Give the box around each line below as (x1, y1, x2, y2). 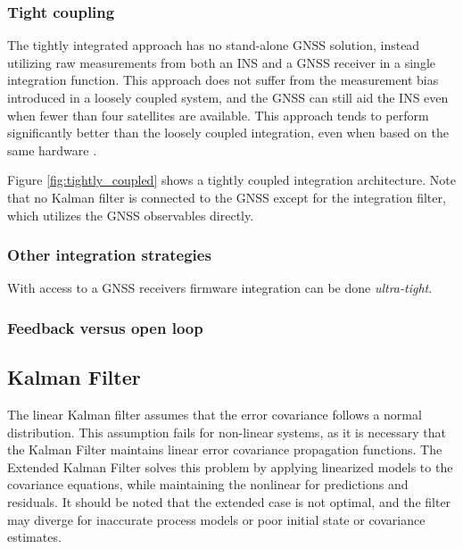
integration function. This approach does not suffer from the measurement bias (7, 71, 439, 89)
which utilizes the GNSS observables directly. (7, 205, 254, 224)
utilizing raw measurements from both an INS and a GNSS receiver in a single (7, 53, 436, 71)
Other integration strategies (7, 244, 211, 266)
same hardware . (7, 140, 97, 159)
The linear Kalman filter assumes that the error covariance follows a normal (7, 405, 422, 424)
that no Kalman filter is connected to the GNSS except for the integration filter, (7, 187, 446, 206)
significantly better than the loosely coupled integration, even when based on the (7, 123, 449, 142)
